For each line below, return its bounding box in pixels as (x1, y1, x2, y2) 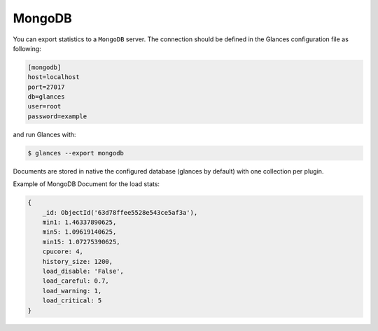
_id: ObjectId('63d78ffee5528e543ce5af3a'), (42, 209, 198, 216)
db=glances (27, 93, 65, 101)
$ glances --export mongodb (27, 149, 124, 157)
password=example (27, 112, 87, 120)
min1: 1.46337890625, (42, 218, 117, 226)
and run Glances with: (13, 130, 76, 139)
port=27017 (27, 83, 65, 91)
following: (13, 44, 41, 52)
